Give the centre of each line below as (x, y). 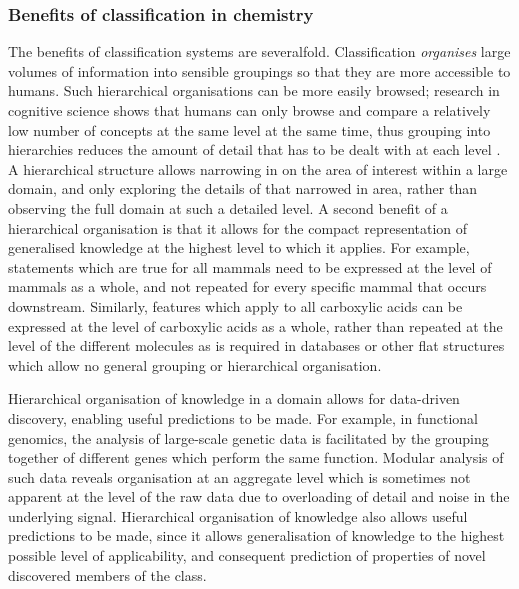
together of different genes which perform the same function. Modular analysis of (256, 457)
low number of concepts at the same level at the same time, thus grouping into (249, 129)
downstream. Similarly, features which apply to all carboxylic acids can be (235, 305)
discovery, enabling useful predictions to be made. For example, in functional (243, 417)
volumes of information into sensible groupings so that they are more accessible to (259, 70)
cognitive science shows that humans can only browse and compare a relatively (249, 110)
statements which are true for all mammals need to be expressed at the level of (250, 266)
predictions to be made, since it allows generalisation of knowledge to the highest (256, 535)
